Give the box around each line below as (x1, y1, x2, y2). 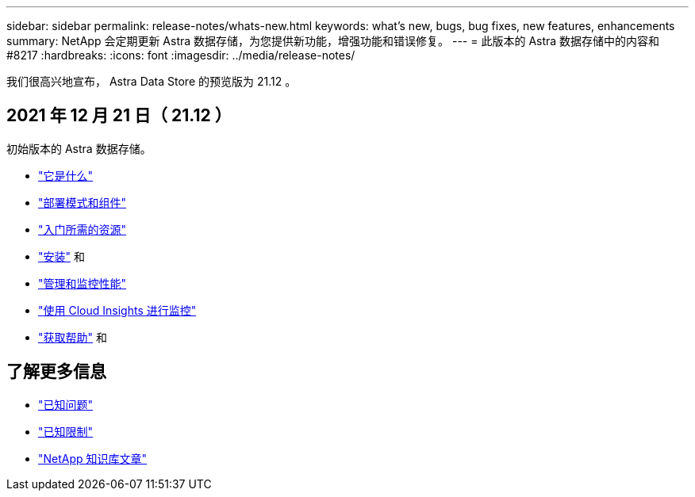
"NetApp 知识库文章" (38, 451, 148, 465)
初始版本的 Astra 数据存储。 (6, 141, 152, 155)
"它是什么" (38, 168, 94, 182)
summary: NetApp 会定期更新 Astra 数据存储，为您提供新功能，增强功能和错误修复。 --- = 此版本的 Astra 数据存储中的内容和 (6, 34, 660, 48)
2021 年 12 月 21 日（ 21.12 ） (6, 105, 232, 126)
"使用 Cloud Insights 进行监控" (38, 303, 197, 317)
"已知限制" (38, 424, 94, 438)
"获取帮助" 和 (38, 330, 107, 344)
